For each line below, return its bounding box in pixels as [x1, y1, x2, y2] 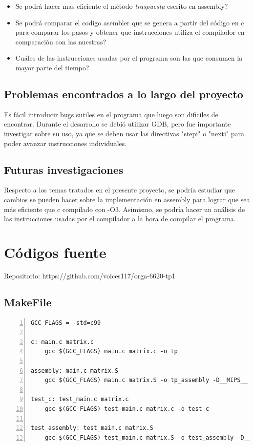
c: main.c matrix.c [31, 338, 94, 345]
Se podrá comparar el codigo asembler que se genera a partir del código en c [15, 17, 244, 27]
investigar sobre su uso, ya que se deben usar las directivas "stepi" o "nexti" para [4, 128, 244, 138]
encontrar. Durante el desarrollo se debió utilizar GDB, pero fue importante [4, 119, 231, 129]
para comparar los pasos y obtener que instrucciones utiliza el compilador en [15, 27, 245, 37]
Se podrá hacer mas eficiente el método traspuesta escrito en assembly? [15, 1, 228, 11]
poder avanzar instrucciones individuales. [4, 138, 127, 148]
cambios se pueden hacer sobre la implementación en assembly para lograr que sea [4, 194, 250, 204]
